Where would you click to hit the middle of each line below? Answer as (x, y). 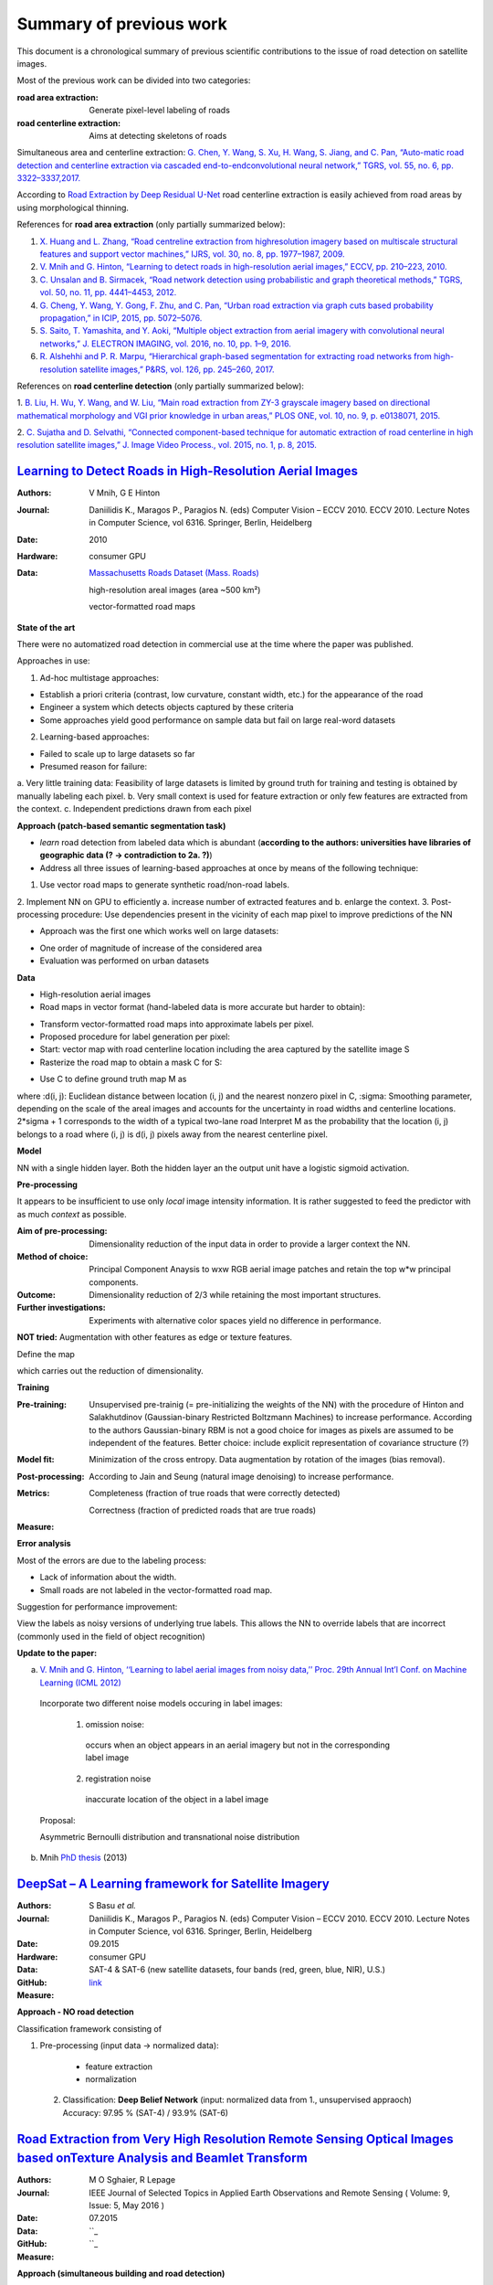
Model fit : (36, 1460)
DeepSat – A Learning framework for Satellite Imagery (173, 1884)
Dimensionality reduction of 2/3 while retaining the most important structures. (235, 1295)
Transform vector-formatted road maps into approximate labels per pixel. (177, 1024)
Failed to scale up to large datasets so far (117, 753)
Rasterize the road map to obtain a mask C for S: (131, 1062)
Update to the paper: (57, 1653)
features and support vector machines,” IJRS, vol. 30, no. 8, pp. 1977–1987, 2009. (193, 254)
